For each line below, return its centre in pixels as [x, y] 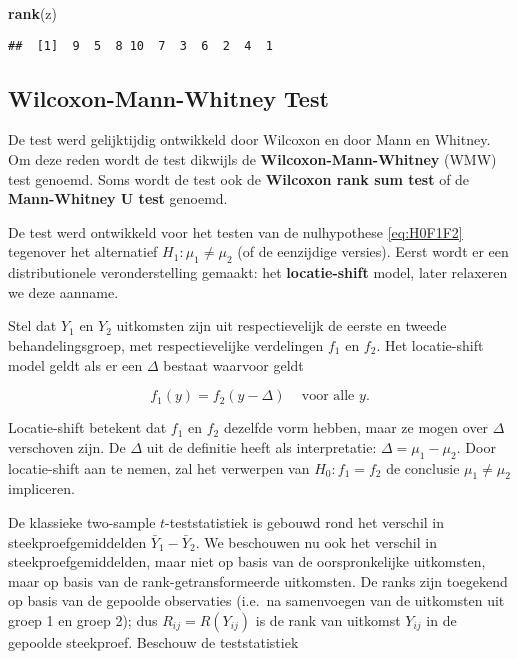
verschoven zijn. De [67, 446]
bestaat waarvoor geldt [233, 364]
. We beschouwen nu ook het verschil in [316, 541]
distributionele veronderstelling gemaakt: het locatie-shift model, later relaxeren [258, 272]
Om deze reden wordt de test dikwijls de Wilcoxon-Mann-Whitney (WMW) [252, 159]
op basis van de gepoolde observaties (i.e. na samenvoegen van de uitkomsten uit [256, 600]
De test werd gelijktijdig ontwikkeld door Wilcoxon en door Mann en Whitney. [249, 139]
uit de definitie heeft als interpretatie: [261, 446]
